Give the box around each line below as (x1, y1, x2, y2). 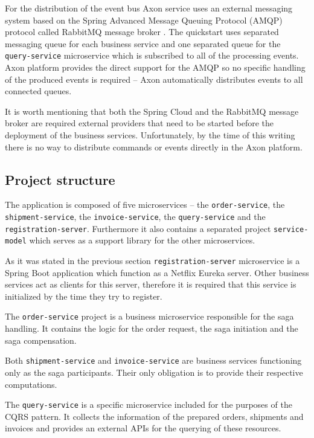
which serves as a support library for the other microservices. (29, 234, 255, 246)
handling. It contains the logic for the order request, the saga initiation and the (5, 322, 298, 335)
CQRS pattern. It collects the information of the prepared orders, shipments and (5, 410, 304, 422)
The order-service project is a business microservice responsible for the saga (5, 310, 294, 323)
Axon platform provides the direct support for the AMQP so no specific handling (5, 61, 306, 74)
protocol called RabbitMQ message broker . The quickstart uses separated (5, 25, 279, 38)
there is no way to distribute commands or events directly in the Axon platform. (5, 140, 303, 153)
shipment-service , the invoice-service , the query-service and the (5, 210, 266, 223)
